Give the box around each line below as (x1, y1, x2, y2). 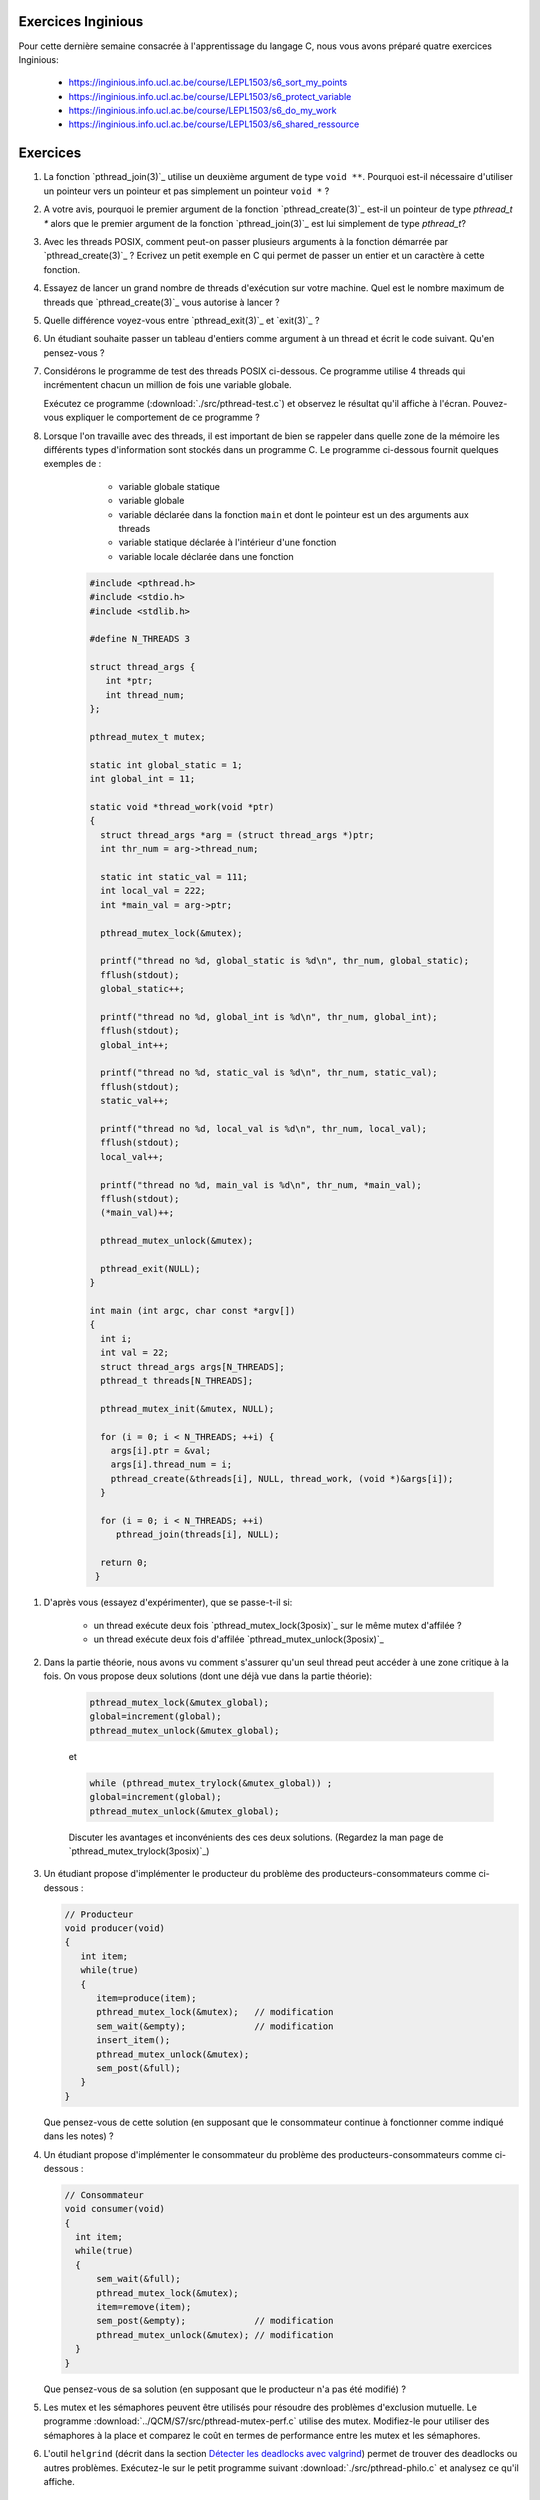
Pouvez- (472, 397, 508, 409)
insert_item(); (96, 2035, 171, 2046)
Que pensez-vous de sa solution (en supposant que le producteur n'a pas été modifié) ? (43, 2383, 407, 2395)
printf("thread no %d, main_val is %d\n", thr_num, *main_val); (100, 1179, 422, 1190)
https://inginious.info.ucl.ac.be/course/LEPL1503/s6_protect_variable (68, 90, 352, 102)
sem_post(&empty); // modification (96, 2315, 334, 2327)
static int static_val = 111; (100, 871, 249, 882)
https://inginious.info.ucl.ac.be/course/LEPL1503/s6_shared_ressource (68, 118, 360, 130)
